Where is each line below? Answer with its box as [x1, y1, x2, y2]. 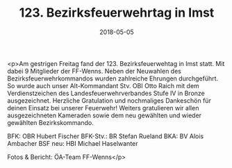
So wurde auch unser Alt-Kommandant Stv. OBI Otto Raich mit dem [7, 81, 199, 90]
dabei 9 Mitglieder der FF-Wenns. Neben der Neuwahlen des [7, 67, 182, 75]
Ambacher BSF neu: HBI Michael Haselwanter [7, 139, 138, 147]
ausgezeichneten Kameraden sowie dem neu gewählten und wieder [7, 111, 202, 119]
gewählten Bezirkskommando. [7, 118, 94, 126]
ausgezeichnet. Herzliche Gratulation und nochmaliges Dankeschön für [7, 96, 212, 105]
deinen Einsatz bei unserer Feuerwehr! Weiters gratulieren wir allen [7, 103, 199, 112]
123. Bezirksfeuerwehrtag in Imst [19, 5, 215, 21]
